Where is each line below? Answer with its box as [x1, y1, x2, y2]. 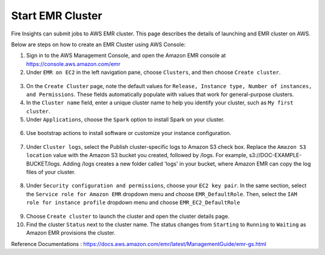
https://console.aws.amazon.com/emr [26, 60, 120, 67]
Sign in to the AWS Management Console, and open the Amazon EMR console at [26, 52, 226, 59]
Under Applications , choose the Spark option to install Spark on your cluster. [26, 116, 225, 123]
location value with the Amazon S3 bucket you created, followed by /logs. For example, [26, 152, 248, 159]
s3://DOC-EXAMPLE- [249, 152, 302, 159]
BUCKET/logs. [26, 160, 61, 167]
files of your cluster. [26, 169, 76, 176]
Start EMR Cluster [11, 9, 102, 22]
